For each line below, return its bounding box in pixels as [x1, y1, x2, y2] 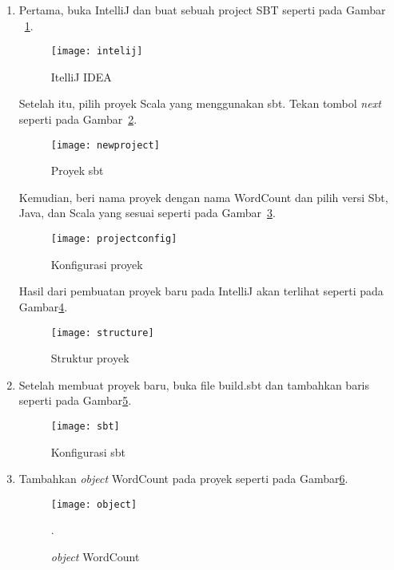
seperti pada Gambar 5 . [18, 392, 132, 409]
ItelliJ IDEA [50, 68, 112, 85]
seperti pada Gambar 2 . [18, 111, 137, 128]
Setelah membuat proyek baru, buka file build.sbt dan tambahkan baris [18, 376, 370, 393]
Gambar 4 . [18, 298, 68, 315]
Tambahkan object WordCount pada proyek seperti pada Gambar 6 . [18, 470, 348, 487]
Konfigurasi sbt [50, 443, 125, 460]
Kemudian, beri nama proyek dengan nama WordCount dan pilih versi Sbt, [18, 188, 388, 205]
